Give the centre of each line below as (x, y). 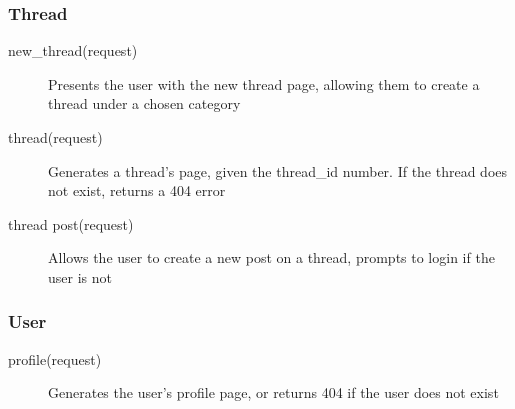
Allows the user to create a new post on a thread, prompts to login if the (271, 257)
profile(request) (55, 358)
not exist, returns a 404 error (137, 190)
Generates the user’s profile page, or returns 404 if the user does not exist (273, 392)
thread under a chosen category (144, 103)
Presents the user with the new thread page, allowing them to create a (264, 83)
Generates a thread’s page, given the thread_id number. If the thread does (278, 170)
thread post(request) (71, 223)
